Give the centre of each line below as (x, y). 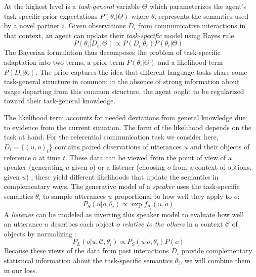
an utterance (23, 224)
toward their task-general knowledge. (60, 101)
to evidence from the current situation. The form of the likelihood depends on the (128, 127)
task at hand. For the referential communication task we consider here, (111, 137)
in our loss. (21, 270)
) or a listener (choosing (129, 167)
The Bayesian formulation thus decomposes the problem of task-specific (112, 52)
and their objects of (220, 146)
